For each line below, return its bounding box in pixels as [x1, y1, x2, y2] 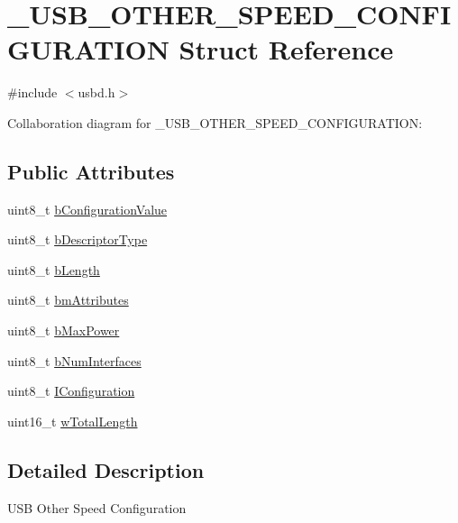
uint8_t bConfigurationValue [7, 199, 168, 218]
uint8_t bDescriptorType [7, 230, 148, 249]
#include [7, 83, 58, 102]
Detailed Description [7, 455, 205, 483]
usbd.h [78, 83, 115, 102]
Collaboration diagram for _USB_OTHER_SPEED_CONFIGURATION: [7, 113, 423, 132]
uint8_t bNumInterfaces [7, 351, 142, 370]
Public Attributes [7, 157, 175, 185]
